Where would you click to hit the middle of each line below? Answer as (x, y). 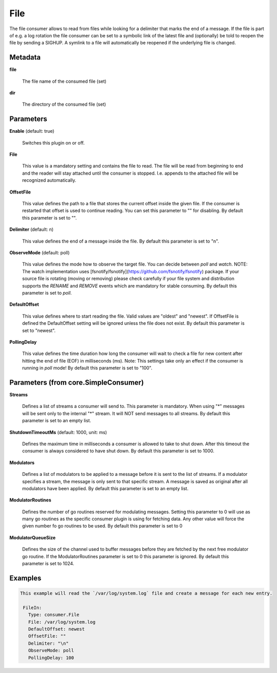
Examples (25, 578)
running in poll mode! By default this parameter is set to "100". (87, 368)
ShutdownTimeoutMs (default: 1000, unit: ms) (58, 432)
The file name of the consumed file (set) (64, 81)
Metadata (25, 57)
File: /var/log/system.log (62, 622)
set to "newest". (39, 330)
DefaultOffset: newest (57, 629)
